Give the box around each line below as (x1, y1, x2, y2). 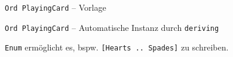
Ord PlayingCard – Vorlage (5, 1, 106, 13)
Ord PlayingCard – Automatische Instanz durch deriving (5, 21, 219, 33)
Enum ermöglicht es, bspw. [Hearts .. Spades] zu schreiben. (5, 41, 229, 53)
